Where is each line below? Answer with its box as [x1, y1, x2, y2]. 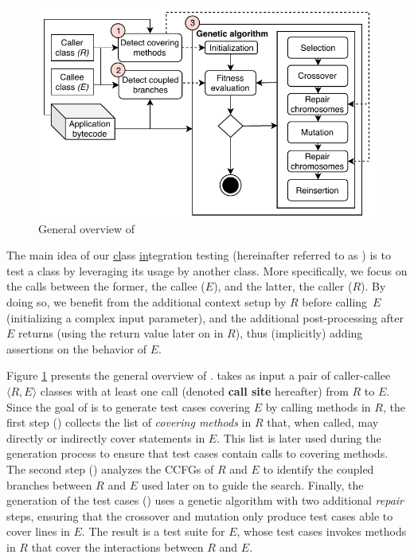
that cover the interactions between [31, 538, 204, 555]
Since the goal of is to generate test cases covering [6, 398, 250, 415]
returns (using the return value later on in [18, 325, 224, 341]
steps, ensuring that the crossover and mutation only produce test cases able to [6, 507, 393, 524]
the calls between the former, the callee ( [6, 278, 205, 295]
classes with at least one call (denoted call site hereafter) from [40, 383, 349, 399]
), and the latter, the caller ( [213, 278, 353, 295]
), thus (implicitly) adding [235, 325, 363, 341]
